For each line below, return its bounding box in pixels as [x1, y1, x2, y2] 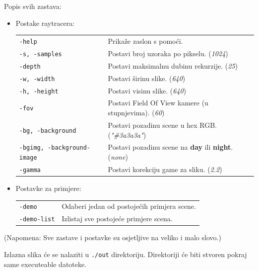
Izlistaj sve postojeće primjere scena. [62, 213, 173, 224]
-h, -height [19, 88, 59, 95]
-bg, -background [19, 127, 76, 134]
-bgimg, [19, 144, 44, 152]
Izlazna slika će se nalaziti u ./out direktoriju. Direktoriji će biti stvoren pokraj [4, 249, 247, 260]
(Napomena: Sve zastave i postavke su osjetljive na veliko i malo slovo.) [4, 232, 221, 243]
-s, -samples [19, 50, 62, 58]
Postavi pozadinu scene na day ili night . [108, 142, 233, 152]
